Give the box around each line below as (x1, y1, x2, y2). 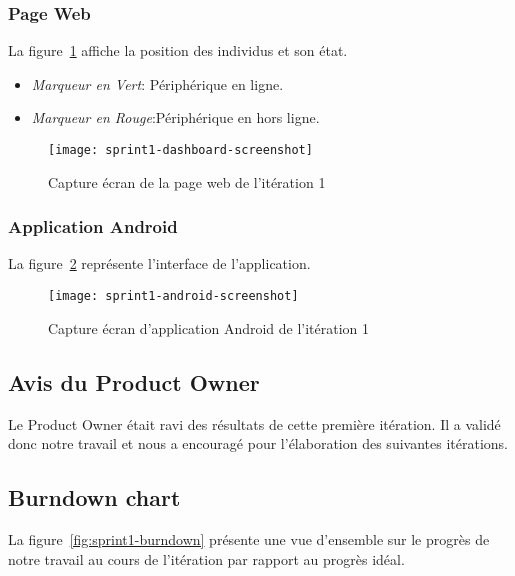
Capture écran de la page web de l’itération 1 (48, 171, 326, 192)
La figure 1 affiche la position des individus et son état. (8, 40, 348, 61)
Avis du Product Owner (8, 366, 260, 397)
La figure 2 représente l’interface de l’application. (8, 253, 311, 274)
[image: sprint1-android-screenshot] (48, 289, 299, 304)
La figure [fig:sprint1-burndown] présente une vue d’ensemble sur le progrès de (8, 528, 490, 549)
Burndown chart (8, 482, 181, 513)
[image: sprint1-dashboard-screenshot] (48, 143, 313, 157)
